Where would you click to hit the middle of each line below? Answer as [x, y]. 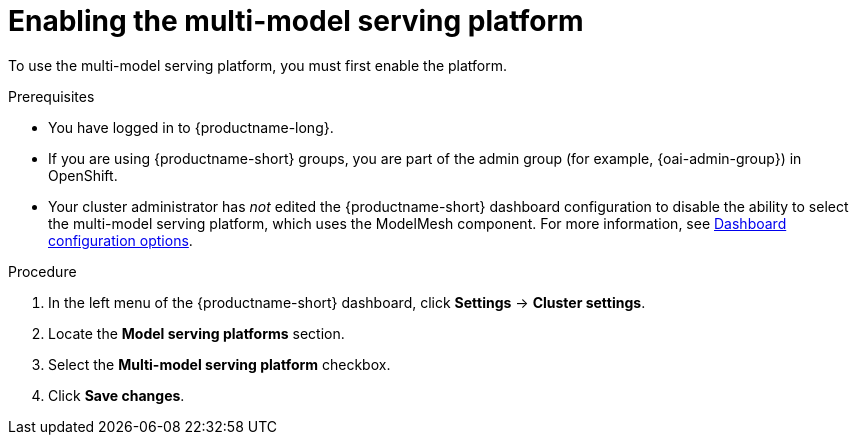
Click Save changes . [116, 395]
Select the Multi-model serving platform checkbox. [219, 364]
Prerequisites [51, 96]
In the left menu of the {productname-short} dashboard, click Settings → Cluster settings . [347, 302]
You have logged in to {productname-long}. [191, 127]
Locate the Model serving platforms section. [196, 333]
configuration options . [120, 240]
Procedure [42, 271]
